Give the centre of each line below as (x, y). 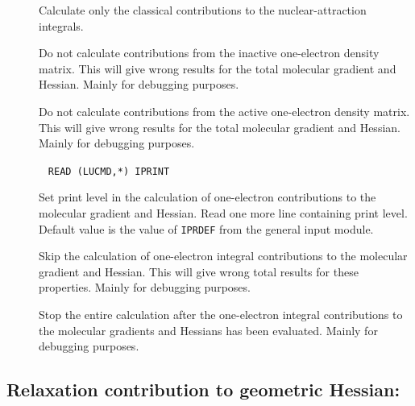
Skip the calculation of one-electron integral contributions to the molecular (223, 256)
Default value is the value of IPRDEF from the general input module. (206, 228)
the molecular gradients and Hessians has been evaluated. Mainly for (208, 330)
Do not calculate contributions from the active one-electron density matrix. (224, 111)
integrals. (61, 25)
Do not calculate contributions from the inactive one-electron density (209, 53)
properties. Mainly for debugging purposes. (145, 287)
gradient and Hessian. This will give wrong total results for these (199, 271)
